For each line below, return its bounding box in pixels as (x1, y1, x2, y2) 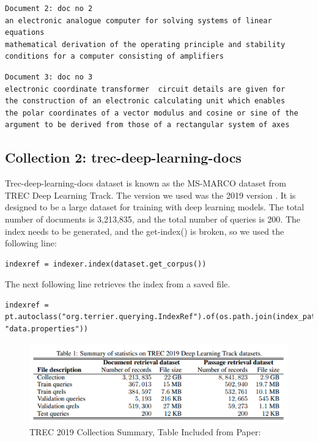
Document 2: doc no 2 (5, 4, 93, 13)
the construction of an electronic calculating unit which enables (5, 97, 286, 106)
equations (5, 28, 45, 37)
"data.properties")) (5, 325, 89, 334)
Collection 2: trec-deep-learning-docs (5, 148, 242, 167)
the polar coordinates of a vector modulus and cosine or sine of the (5, 108, 298, 117)
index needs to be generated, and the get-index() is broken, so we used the (5, 224, 284, 237)
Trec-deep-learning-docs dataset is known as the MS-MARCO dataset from (5, 177, 286, 190)
